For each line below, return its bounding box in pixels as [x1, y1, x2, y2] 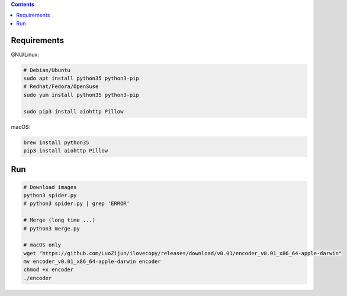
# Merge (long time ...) [23, 217, 96, 224]
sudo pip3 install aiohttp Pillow [23, 108, 124, 115]
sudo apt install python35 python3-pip [23, 75, 139, 82]
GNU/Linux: [11, 51, 40, 58]
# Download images [23, 184, 77, 190]
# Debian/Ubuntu [23, 67, 71, 73]
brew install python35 [23, 139, 89, 146]
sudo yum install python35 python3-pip [23, 92, 139, 98]
